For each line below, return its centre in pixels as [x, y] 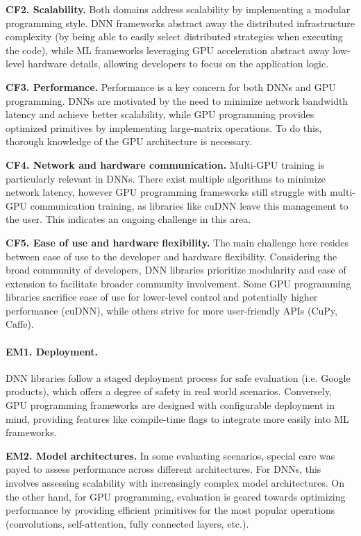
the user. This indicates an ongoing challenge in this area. [128, 219]
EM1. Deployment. [52, 351]
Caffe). [20, 324]
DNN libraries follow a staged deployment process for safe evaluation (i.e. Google [178, 377]
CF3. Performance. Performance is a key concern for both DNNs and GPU [171, 86]
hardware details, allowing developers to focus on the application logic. [178, 64]
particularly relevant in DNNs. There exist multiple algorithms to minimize [166, 178]
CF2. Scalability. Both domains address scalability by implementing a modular [178, 9]
